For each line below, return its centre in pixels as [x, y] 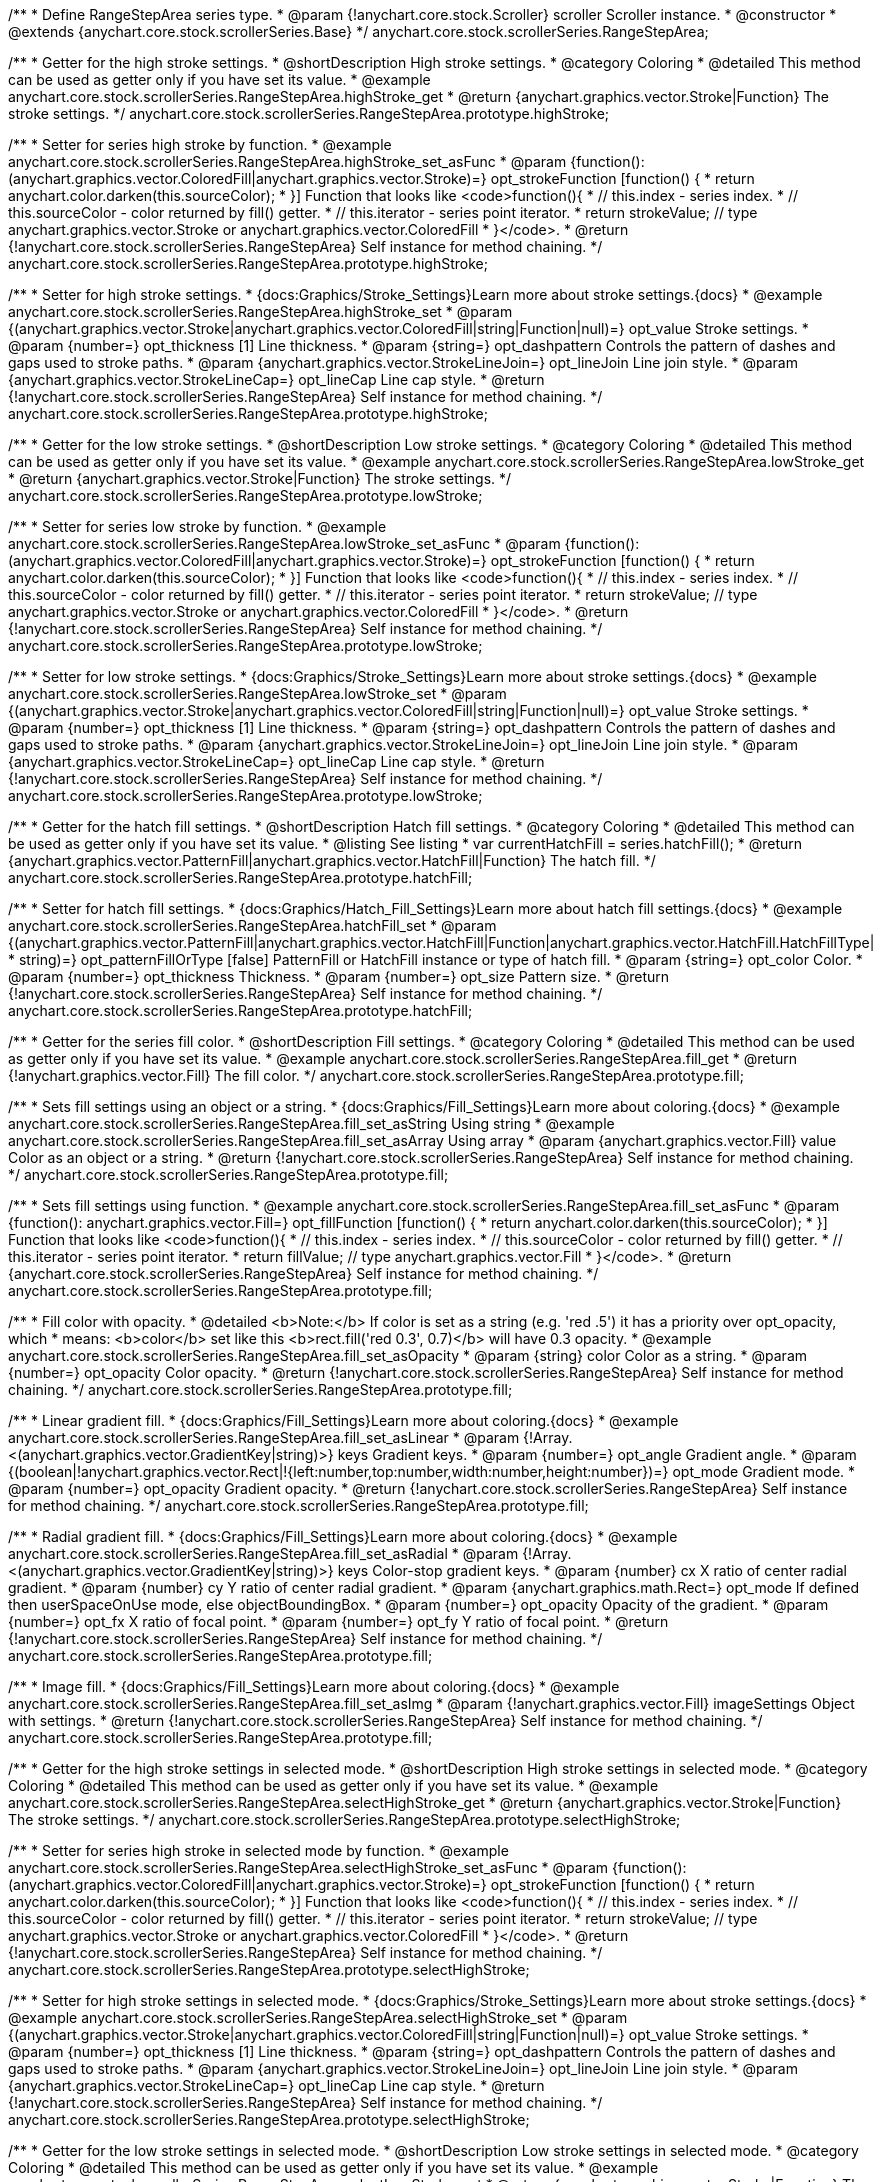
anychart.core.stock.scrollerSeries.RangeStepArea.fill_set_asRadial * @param [263, 1553]
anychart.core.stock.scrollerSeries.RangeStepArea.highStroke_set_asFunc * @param [287, 161]
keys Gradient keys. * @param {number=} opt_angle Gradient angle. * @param [597, 1454]
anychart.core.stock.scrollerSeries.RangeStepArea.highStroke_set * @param [260, 311]
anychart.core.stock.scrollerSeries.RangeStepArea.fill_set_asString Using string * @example [311, 1123]
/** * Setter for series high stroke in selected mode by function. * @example [258, 1850]
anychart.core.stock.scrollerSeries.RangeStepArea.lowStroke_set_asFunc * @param [284, 543]
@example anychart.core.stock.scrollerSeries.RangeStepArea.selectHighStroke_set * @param [318, 2017]
